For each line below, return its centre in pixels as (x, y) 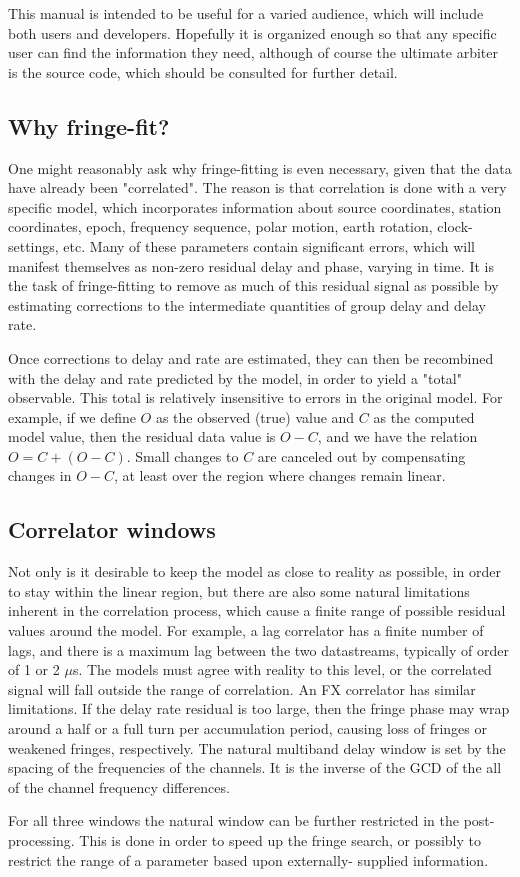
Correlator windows (112, 529)
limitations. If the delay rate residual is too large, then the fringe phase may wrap (259, 708)
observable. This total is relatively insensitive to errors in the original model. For (255, 397)
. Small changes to (182, 455)
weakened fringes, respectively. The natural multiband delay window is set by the (257, 747)
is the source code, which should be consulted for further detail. (203, 71)
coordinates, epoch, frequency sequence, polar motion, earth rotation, (220, 226)
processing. (41, 840)
